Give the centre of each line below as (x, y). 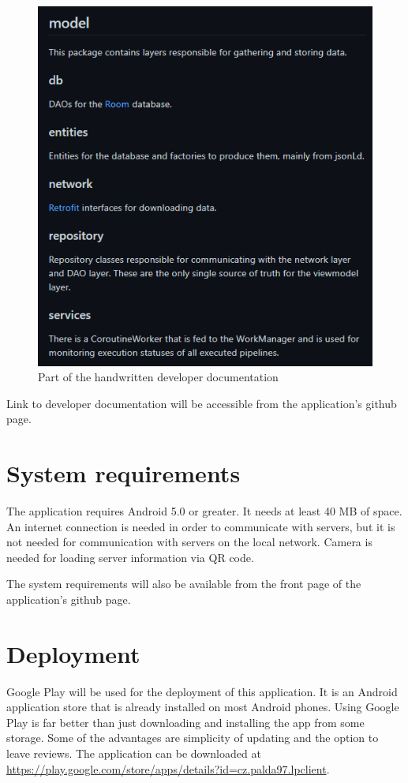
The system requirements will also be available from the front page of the (184, 584)
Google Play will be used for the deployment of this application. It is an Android (202, 691)
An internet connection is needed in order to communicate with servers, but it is (201, 526)
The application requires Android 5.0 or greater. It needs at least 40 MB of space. (204, 511)
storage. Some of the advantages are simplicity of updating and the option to (193, 738)
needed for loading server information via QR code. (130, 557)
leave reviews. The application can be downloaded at (134, 753)
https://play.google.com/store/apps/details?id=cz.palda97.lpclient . (168, 768)
